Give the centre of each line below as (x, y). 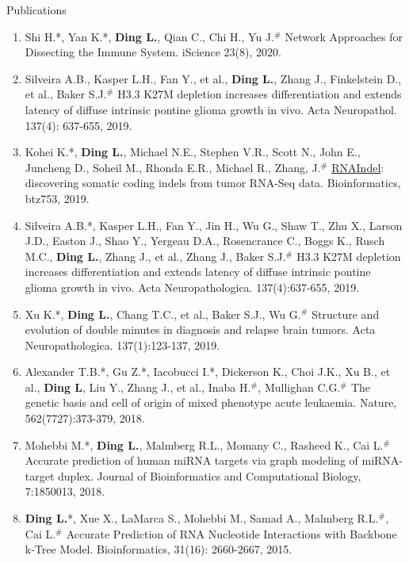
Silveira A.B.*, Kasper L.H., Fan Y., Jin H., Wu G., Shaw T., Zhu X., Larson (214, 225)
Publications (36, 10)
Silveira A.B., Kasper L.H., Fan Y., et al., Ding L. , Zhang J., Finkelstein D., (213, 78)
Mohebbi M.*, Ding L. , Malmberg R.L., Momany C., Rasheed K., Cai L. (204, 444)
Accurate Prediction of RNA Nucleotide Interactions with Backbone (231, 533)
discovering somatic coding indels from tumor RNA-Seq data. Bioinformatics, (213, 183)
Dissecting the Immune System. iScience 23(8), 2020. (153, 52)
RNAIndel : (358, 167)
